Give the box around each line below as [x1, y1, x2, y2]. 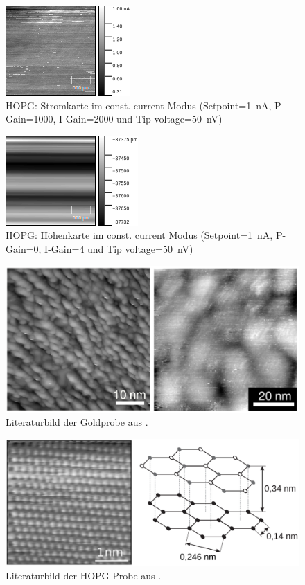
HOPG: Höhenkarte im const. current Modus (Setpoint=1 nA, [6, 228, 273, 242]
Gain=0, [6, 241, 42, 255]
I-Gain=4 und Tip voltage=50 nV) [44, 241, 193, 255]
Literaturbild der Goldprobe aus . [6, 415, 148, 429]
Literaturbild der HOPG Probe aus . [6, 568, 162, 582]
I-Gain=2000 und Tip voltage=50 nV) [59, 111, 223, 126]
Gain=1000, [6, 111, 56, 126]
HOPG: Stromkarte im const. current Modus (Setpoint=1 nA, [6, 98, 272, 112]
